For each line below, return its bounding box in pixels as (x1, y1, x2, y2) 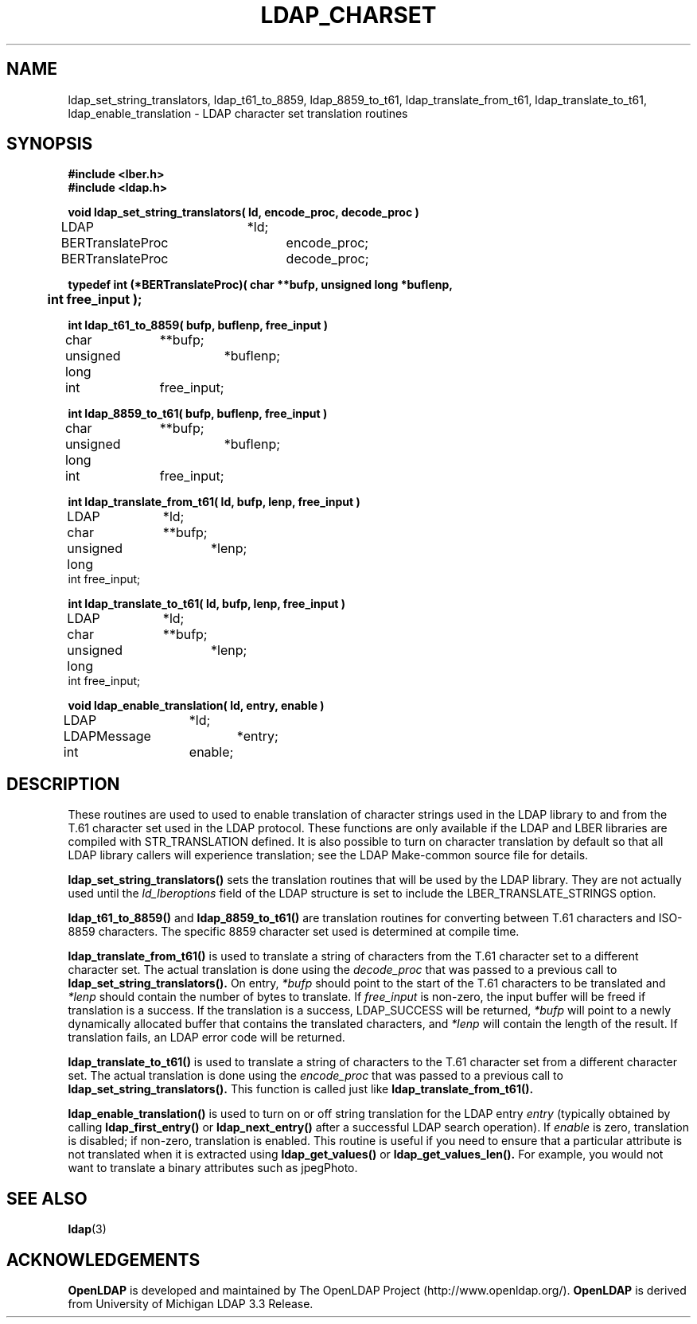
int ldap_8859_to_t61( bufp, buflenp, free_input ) (68, 407, 328, 421)
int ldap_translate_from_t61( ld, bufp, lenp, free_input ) (68, 495, 360, 509)
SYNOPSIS (6, 134, 93, 154)
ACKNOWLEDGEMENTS (6, 1249, 201, 1270)
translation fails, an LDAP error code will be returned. (68, 1030, 345, 1045)
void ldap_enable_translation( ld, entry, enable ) (68, 699, 325, 713)
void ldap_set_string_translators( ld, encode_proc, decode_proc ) (68, 205, 419, 220)
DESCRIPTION (6, 773, 120, 794)
